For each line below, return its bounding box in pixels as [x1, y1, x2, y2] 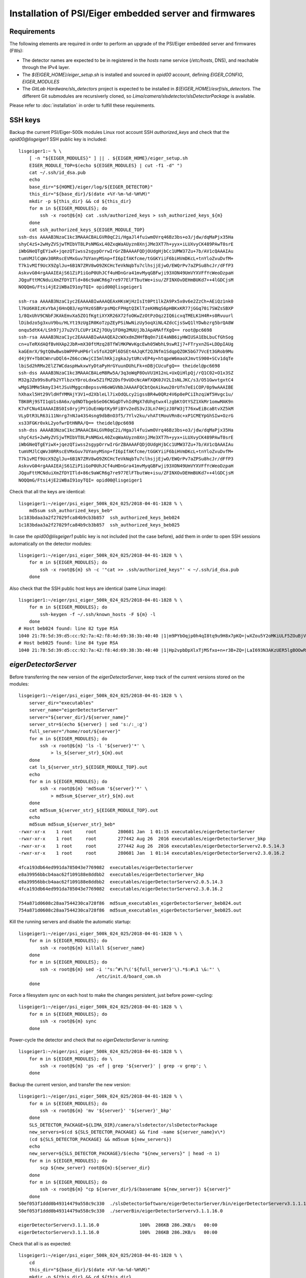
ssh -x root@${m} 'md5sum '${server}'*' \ [40, 786, 148, 792]
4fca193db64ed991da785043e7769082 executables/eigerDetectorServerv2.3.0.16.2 [18, 886, 223, 892]
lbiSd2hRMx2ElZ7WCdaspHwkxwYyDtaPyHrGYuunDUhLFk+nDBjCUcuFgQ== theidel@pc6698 [18, 363, 220, 369]
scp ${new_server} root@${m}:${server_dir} [40, 1165, 150, 1171]
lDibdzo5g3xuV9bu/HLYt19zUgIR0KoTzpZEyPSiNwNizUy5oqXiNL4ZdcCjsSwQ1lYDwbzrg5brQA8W [18, 320, 234, 326]
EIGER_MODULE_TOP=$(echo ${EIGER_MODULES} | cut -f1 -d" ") [29, 163, 183, 168]
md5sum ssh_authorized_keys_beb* [29, 508, 113, 514]
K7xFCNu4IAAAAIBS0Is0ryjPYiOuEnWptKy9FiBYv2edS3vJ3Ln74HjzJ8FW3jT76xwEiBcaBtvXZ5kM [18, 405, 234, 412]
